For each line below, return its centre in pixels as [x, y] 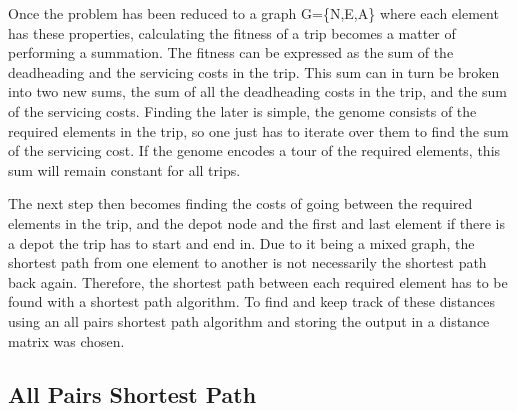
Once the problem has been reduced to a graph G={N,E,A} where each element [253, 13]
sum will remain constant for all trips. [124, 169]
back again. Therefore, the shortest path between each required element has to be [258, 281]
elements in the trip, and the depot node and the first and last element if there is [257, 222]
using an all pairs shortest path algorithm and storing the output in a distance [249, 320]
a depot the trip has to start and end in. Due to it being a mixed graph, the [241, 242]
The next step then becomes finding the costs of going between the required [240, 203]
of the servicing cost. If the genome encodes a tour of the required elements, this [254, 150]
